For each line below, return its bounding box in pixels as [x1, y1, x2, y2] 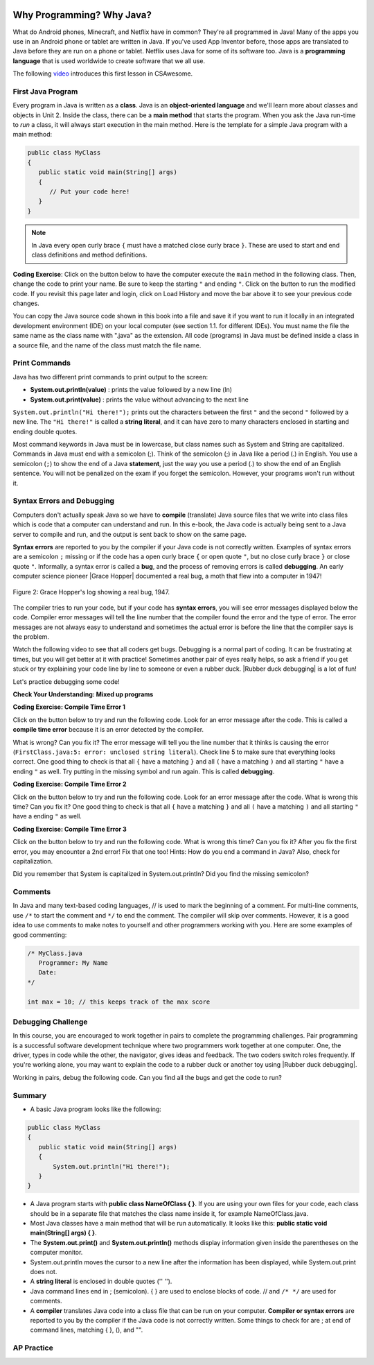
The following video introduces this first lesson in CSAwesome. [12, 69, 193, 78]
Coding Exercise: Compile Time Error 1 [12, 703, 126, 711]
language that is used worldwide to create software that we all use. [12, 56, 206, 65]
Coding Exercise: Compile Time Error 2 [12, 780, 127, 789]
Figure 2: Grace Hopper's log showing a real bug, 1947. [12, 587, 170, 596]
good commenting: [12, 930, 67, 939]
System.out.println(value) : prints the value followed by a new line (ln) [30, 386, 232, 394]
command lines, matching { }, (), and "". [30, 1325, 143, 1334]
